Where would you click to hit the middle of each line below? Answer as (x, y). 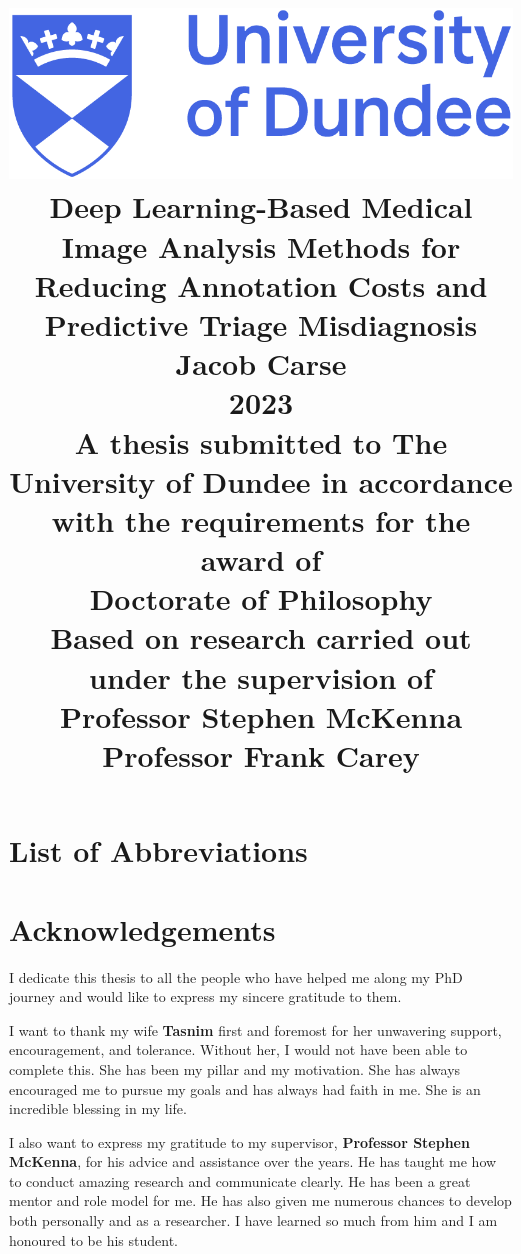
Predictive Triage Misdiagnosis (261, 323)
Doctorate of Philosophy (261, 598)
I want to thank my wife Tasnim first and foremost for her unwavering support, (255, 1029)
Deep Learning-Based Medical (261, 206)
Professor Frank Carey (261, 755)
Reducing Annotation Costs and (261, 284)
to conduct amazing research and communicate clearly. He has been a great (240, 1180)
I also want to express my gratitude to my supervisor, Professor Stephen (239, 1141)
